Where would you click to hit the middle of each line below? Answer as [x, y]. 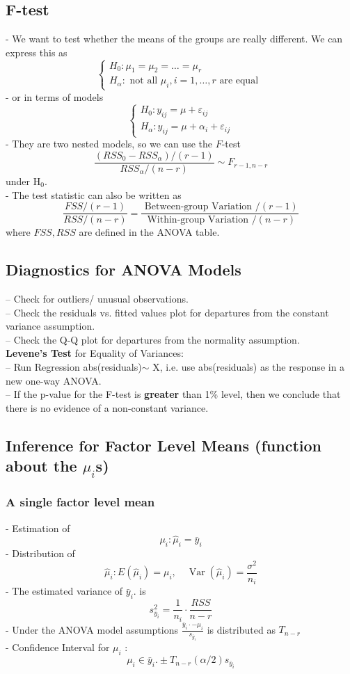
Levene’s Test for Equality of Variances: [95, 353]
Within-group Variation [198, 220]
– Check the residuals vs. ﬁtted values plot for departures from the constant [167, 312]
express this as [37, 52]
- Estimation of [38, 528]
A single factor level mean [80, 502]
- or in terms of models [55, 96]
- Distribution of [40, 553]
